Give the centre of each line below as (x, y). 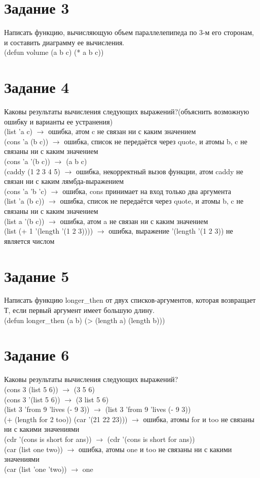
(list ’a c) (18, 131)
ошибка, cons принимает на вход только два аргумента (147, 191)
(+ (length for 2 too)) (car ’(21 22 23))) (66, 419)
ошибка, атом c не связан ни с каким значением (122, 131)
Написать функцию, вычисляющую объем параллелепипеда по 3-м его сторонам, (129, 32)
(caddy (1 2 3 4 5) (32, 171)
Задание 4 (37, 87)
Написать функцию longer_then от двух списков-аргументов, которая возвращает (130, 300)
